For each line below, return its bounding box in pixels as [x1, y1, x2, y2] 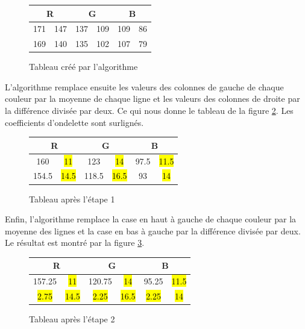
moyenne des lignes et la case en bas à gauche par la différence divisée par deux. [5, 224, 301, 237]
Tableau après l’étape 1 [29, 192, 115, 205]
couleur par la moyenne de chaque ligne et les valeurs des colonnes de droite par [5, 92, 300, 105]
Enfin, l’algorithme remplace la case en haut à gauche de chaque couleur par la [5, 213, 297, 225]
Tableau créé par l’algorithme [29, 60, 138, 73]
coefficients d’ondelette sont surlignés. [5, 116, 144, 128]
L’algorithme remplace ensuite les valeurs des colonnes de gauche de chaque [5, 80, 284, 93]
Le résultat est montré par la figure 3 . [5, 236, 145, 249]
